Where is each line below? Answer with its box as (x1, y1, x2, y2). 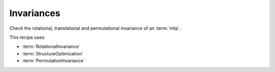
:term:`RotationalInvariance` (22, 43, 80, 50)
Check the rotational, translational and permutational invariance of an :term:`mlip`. (9, 25, 181, 31)
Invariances (9, 8, 61, 19)
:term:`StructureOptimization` (22, 50, 84, 56)
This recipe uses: (9, 34, 46, 40)
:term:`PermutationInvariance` (22, 58, 85, 64)
